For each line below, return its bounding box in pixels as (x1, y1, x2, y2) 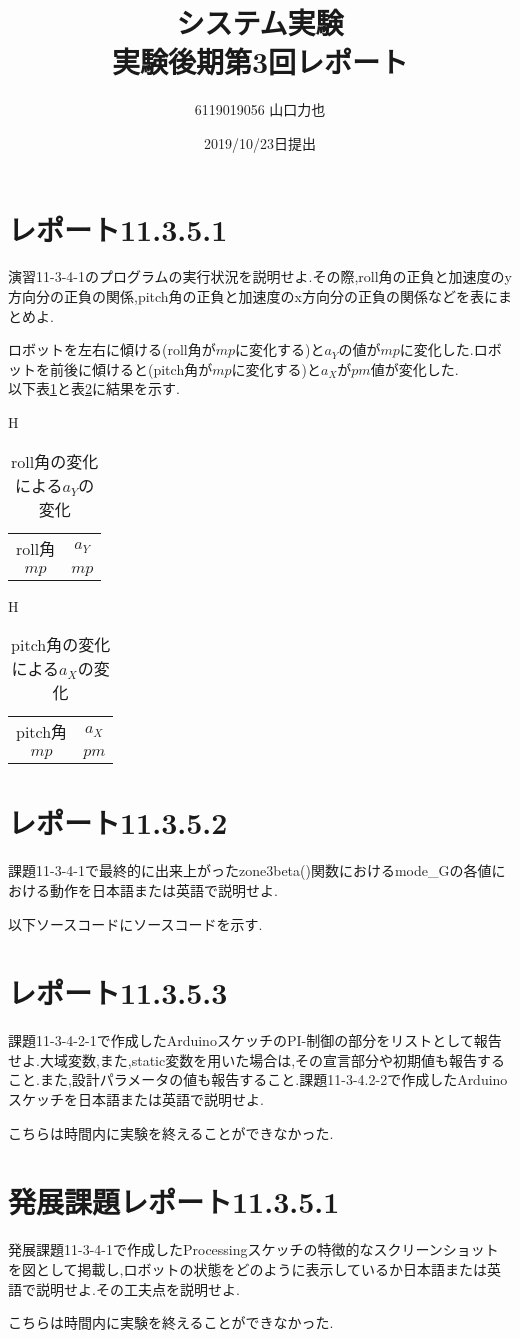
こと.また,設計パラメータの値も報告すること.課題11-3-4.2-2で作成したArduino (8, 1069, 508, 1090)
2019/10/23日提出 (204, 132, 316, 153)
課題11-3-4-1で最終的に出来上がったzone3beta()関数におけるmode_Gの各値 (8, 860, 492, 881)
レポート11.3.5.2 (8, 802, 228, 843)
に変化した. (399, 339, 474, 360)
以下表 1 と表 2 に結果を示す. (8, 378, 180, 399)
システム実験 (176, 2, 344, 43)
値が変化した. (370, 358, 459, 379)
